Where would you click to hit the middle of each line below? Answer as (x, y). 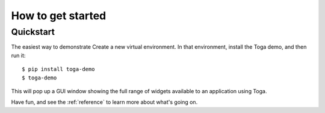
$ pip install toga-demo (58, 69)
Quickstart (33, 32)
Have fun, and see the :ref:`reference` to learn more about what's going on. (104, 102)
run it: (18, 55)
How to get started (59, 16)
